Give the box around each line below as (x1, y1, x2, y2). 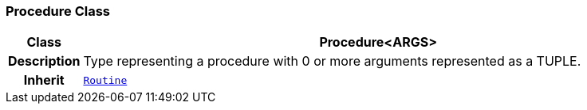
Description (8, 53, 81, 70)
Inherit (23, 72, 65, 89)
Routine (83, 74, 128, 86)
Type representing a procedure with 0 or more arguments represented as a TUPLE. (83, 53, 581, 70)
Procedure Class (6, 3, 111, 19)
